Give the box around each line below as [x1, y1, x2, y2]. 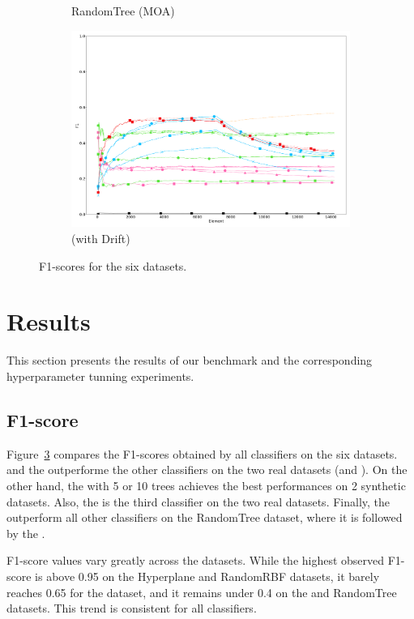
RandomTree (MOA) [71, 2, 175, 19]
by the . [6, 524, 45, 541]
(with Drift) [71, 230, 130, 247]
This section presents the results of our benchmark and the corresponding [6, 352, 373, 369]
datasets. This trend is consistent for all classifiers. [6, 600, 257, 617]
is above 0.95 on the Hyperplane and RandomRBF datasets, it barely [35, 567, 380, 584]
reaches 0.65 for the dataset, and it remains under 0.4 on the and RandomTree [6, 583, 397, 600]
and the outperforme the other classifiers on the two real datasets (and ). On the [6, 461, 408, 478]
